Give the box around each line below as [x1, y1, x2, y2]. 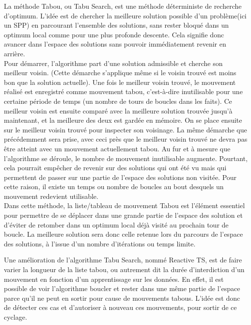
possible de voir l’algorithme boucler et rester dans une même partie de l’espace [4, 283, 240, 293]
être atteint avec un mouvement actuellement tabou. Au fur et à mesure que [4, 143, 231, 153]
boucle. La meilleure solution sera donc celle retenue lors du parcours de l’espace [4, 229, 243, 239]
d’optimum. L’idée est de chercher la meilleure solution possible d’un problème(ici [4, 10, 247, 20]
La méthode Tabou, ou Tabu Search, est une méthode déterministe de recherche [4, 1, 242, 11]
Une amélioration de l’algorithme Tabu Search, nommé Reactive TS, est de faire [4, 255, 242, 265]
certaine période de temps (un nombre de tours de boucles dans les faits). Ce [4, 96, 232, 106]
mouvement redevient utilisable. [4, 191, 98, 201]
